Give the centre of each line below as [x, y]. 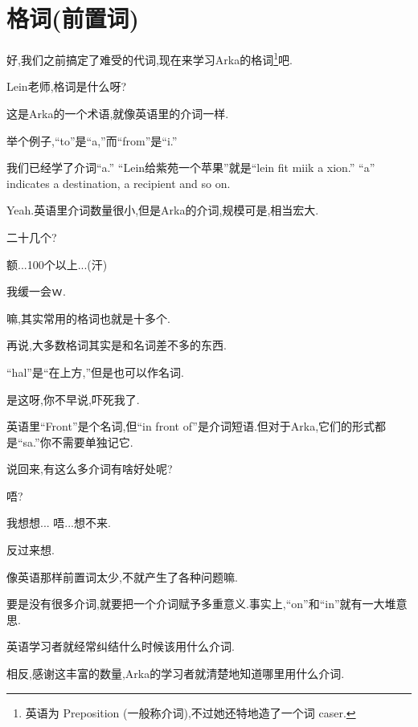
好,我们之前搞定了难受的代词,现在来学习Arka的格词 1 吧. [150, 58]
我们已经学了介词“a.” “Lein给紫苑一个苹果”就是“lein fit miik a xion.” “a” [191, 167]
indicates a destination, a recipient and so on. [119, 183]
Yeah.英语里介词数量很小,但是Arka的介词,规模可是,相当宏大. [163, 210]
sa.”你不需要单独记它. [78, 441]
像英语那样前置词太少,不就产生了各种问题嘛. [122, 576]
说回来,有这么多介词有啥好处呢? [90, 469]
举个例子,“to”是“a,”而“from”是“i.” [92, 140]
